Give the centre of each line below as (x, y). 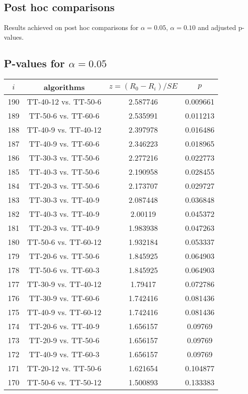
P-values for (34, 63)
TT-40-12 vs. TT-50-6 (64, 101)
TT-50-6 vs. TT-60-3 (64, 270)
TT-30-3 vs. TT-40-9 (64, 199)
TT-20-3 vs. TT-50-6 (64, 185)
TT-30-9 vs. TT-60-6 (64, 298)
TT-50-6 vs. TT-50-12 (64, 382)
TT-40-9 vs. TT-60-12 (64, 312)
